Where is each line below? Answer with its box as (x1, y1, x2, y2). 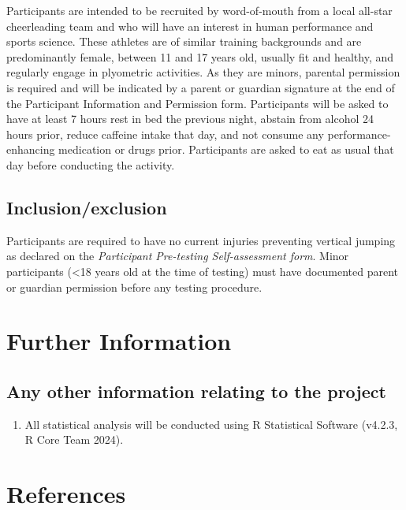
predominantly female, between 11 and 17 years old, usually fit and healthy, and (6, 48, 394, 65)
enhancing (6, 141, 55, 158)
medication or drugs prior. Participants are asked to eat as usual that (58, 141, 394, 158)
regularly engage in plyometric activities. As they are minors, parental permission (6, 64, 400, 80)
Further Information (6, 325, 232, 357)
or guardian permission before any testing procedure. (6, 278, 263, 295)
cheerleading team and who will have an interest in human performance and (6, 17, 374, 34)
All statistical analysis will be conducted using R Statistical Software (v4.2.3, (24, 415, 398, 432)
